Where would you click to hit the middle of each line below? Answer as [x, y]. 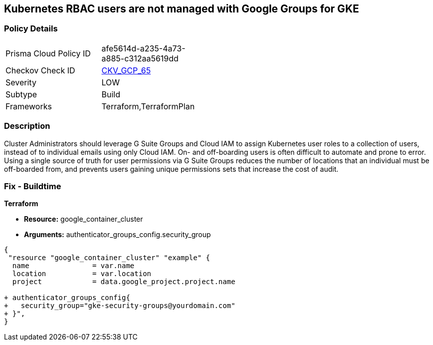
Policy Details [31, 29]
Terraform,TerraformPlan [148, 106]
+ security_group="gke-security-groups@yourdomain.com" [120, 306]
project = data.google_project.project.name [124, 282]
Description [27, 126]
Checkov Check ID [40, 70]
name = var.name [73, 266]
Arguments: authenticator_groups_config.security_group [117, 235]
